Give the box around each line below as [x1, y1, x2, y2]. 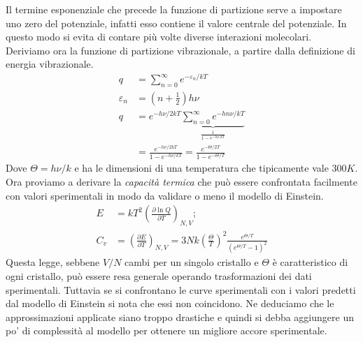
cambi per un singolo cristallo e [124, 255, 259, 269]
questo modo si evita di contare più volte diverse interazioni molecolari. [6, 29, 312, 44]
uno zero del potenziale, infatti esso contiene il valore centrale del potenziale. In [6, 15, 347, 30]
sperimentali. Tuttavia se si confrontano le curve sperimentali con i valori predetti [6, 282, 356, 297]
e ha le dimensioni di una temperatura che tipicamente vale [74, 161, 329, 175]
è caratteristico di [272, 255, 348, 269]
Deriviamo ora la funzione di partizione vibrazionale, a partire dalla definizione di [6, 43, 355, 57]
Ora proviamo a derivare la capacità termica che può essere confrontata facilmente [6, 174, 357, 189]
